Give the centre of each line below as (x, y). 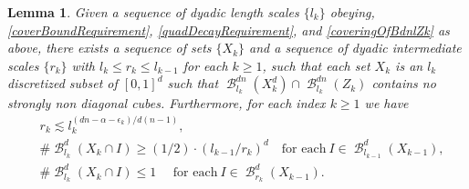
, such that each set (316, 65)
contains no (404, 83)
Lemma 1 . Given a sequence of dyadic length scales (153, 12)
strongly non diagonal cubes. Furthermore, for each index (167, 103)
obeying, (352, 12)
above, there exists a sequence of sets (109, 48)
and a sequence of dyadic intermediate (355, 48)
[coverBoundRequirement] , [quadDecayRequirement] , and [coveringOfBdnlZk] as (229, 30)
